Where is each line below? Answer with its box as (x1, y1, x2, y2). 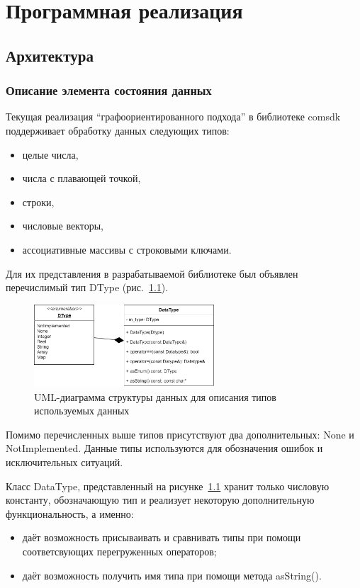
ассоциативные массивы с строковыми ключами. (22, 242, 232, 256)
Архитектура (6, 44, 94, 66)
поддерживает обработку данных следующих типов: (6, 123, 230, 137)
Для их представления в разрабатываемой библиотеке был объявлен (6, 266, 298, 281)
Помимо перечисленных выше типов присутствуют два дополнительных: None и (6, 426, 354, 441)
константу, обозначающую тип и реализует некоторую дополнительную (6, 492, 315, 507)
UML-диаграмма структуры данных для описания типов (34, 389, 276, 404)
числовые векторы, (22, 218, 104, 233)
